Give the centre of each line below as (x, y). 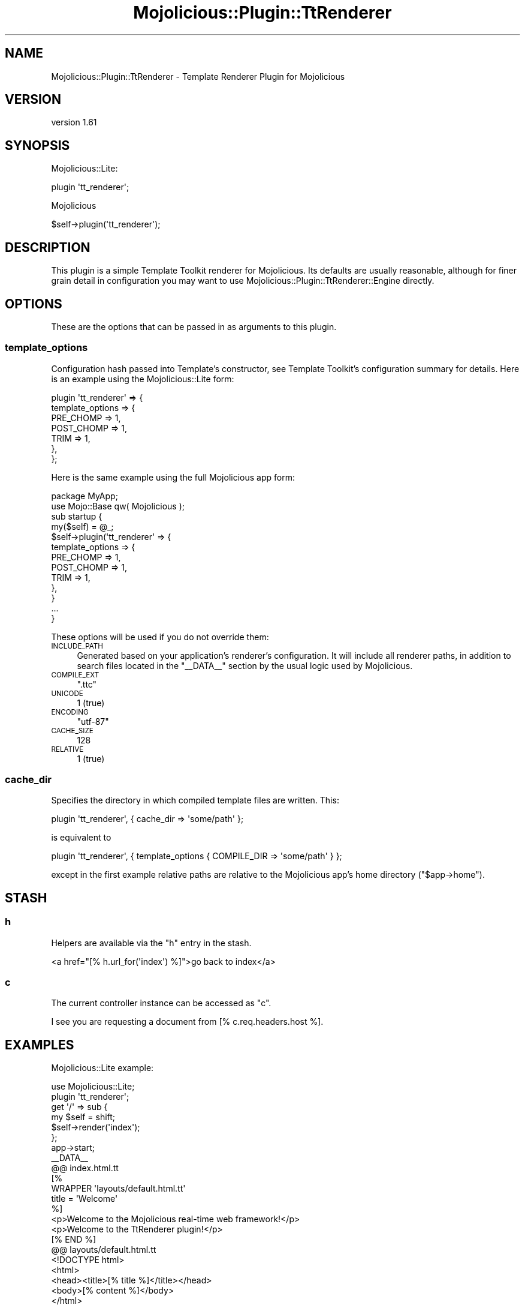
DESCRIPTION (48, 247)
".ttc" (87, 684)
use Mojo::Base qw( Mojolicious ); (118, 506)
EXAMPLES (40, 1045)
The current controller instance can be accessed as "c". (161, 1003)
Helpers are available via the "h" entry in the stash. (151, 943)
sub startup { (77, 516)
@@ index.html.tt (85, 1168)
